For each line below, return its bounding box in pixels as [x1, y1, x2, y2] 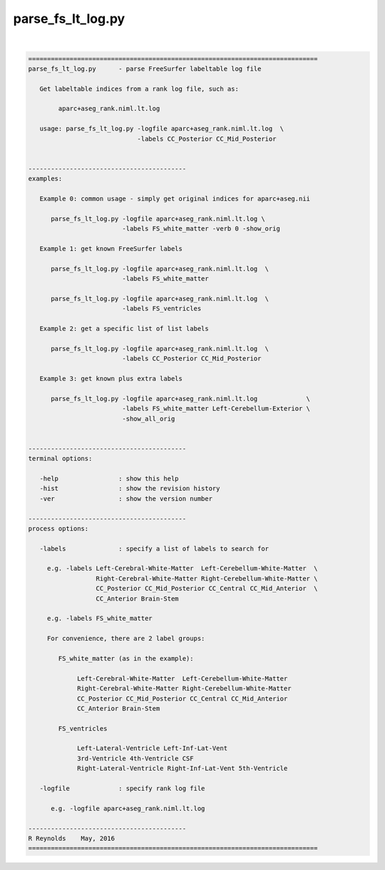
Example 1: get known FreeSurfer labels [39, 244, 183, 253]
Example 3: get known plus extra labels [39, 375, 183, 383]
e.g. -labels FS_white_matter [46, 614, 153, 623]
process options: [28, 524, 89, 532]
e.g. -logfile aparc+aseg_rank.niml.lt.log [51, 804, 205, 812]
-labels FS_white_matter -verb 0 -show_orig [122, 225, 281, 233]
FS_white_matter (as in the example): [58, 654, 194, 662]
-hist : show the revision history [39, 484, 220, 493]
